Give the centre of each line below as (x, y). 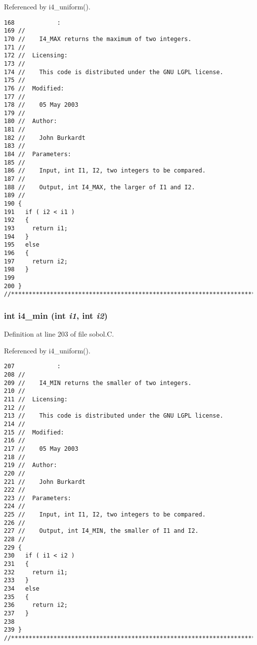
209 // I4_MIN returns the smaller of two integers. (98, 383)
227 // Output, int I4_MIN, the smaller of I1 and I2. (101, 531)
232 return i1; (36, 572)
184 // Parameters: (38, 154)
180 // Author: (31, 121)
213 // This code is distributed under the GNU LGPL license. (114, 416)
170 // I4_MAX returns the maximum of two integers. (98, 39)
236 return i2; (36, 605)
